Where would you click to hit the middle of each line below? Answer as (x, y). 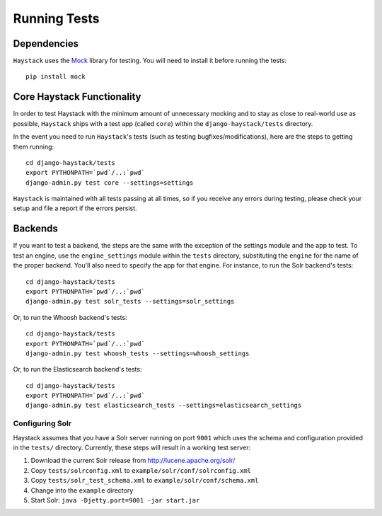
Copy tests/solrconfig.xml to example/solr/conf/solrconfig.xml (141, 470)
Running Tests (56, 18)
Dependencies (46, 44)
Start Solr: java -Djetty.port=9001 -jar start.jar (115, 500)
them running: (34, 147)
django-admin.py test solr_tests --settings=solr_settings (130, 302)
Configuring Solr (42, 423)
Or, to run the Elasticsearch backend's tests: (77, 369)
